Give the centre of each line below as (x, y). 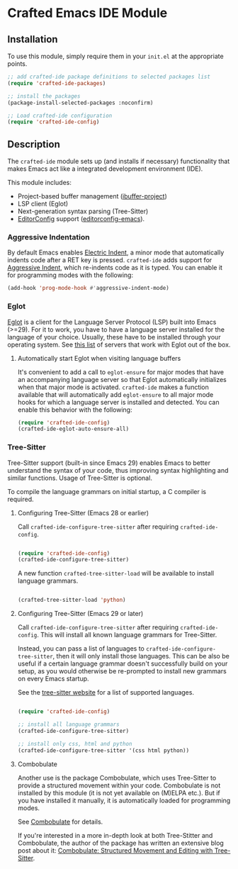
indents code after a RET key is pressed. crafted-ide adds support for (110, 260)
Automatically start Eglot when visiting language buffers (99, 358)
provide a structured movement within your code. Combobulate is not (119, 785)
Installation (33, 39)
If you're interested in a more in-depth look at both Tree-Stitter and (115, 835)
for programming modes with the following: (70, 275)
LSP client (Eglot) (43, 204)
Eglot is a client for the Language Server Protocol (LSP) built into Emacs (112, 322)
